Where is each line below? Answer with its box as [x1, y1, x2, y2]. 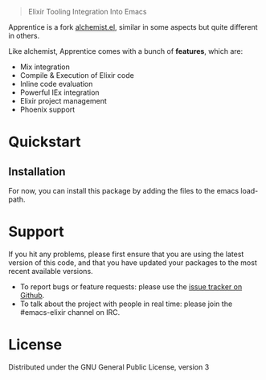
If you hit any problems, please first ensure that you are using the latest [8, 249, 244, 259]
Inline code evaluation [19, 80, 93, 88]
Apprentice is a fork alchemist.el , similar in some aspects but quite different [8, 22, 259, 31]
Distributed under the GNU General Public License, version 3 [8, 362, 210, 372]
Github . [19, 290, 45, 300]
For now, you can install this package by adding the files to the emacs [8, 186, 239, 195]
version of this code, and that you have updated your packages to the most [8, 257, 257, 268]
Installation [8, 165, 66, 178]
